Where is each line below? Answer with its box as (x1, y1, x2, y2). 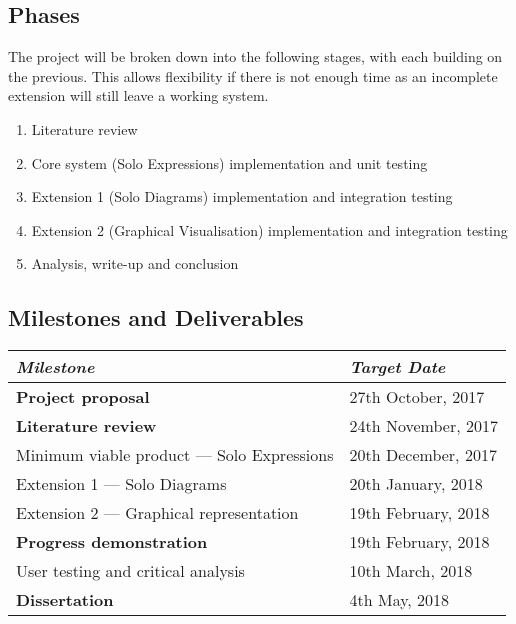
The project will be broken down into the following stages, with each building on (8, 46, 503, 67)
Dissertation (16, 588, 114, 612)
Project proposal (16, 385, 150, 409)
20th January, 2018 (349, 472, 483, 496)
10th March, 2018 (349, 559, 473, 583)
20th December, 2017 (349, 443, 497, 467)
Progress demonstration (16, 530, 208, 554)
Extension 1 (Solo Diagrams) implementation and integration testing (31, 186, 453, 207)
